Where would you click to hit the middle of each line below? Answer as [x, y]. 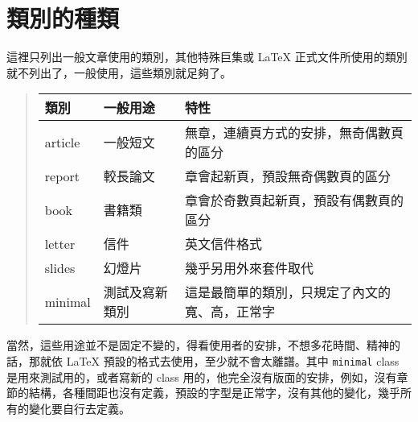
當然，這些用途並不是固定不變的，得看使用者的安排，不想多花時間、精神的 [203, 345]
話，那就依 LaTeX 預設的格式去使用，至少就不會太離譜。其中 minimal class [203, 360]
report [62, 176]
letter [60, 243]
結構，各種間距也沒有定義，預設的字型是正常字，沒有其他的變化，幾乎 [214, 393]
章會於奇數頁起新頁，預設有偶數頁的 [294, 201]
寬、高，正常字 [229, 312]
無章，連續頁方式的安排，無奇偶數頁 [294, 133]
